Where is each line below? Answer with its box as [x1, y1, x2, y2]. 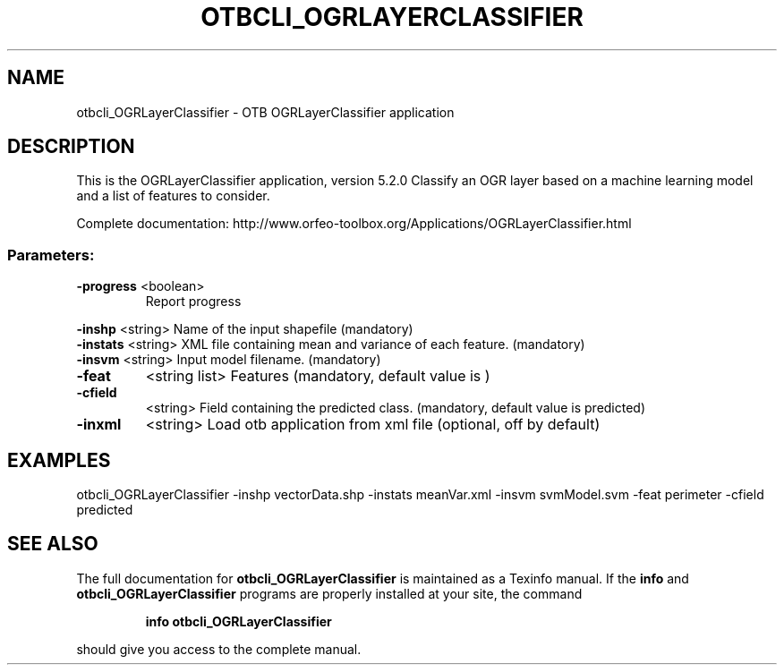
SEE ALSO [7, 532, 98, 556]
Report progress [145, 293, 242, 310]
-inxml [76, 415, 122, 434]
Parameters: [7, 245, 95, 264]
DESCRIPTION [7, 135, 135, 158]
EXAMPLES [7, 448, 111, 472]
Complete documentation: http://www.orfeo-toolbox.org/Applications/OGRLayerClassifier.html [76, 216, 632, 232]
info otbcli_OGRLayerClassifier [145, 613, 332, 629]
